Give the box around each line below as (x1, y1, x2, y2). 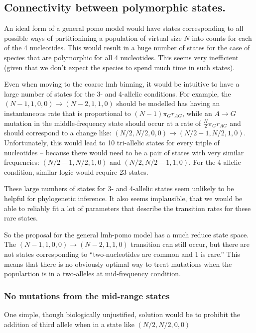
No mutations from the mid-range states (4, 289, 170, 302)
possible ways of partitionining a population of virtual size (4, 32, 182, 43)
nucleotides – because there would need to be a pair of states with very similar (4, 147, 244, 157)
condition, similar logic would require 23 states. (4, 166, 148, 177)
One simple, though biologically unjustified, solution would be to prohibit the (4, 309, 241, 319)
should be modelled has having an (116, 98, 220, 109)
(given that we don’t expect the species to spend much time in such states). (4, 62, 235, 72)
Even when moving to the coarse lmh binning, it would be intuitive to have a (4, 79, 240, 89)
